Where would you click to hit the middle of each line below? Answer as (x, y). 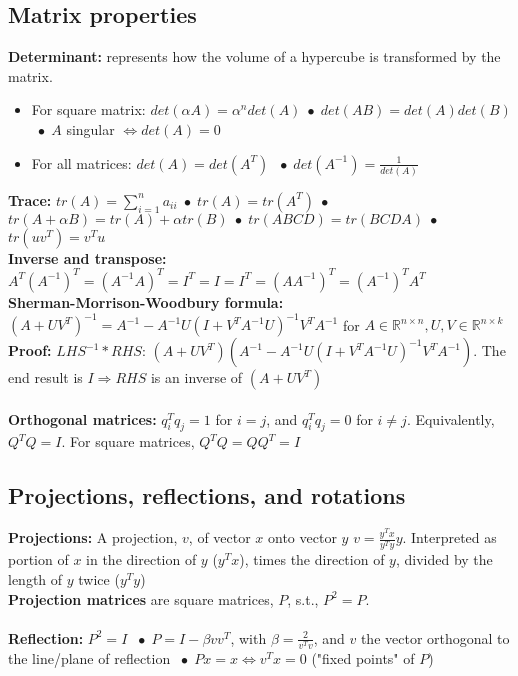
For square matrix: (88, 109)
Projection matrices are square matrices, (141, 598)
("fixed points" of (363, 657)
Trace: (30, 199)
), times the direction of (312, 559)
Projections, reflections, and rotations (207, 495)
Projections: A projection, (93, 537)
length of (35, 579)
